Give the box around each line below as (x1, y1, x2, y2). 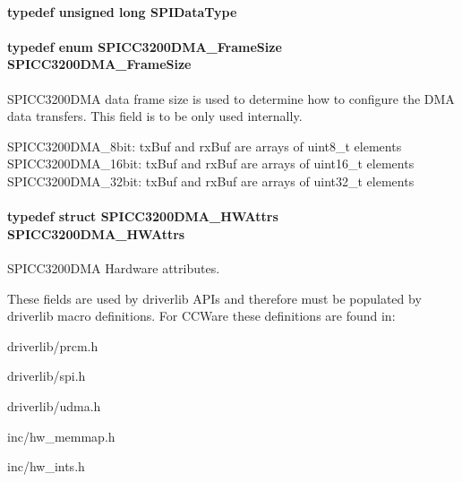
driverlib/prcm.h (7, 336, 98, 355)
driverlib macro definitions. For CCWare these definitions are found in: (7, 306, 396, 325)
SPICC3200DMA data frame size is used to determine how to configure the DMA (7, 89, 455, 108)
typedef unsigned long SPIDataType (7, 2, 237, 21)
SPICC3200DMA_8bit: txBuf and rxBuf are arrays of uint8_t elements (7, 136, 402, 155)
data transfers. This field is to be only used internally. (7, 107, 303, 125)
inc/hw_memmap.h (7, 426, 115, 445)
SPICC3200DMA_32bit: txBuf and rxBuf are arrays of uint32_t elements (7, 171, 415, 190)
